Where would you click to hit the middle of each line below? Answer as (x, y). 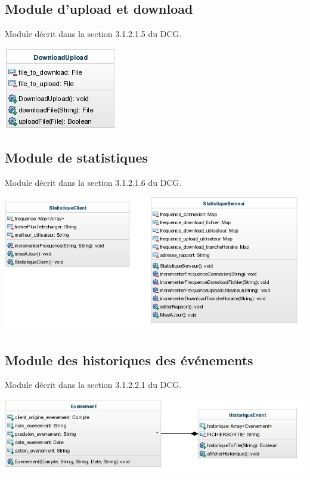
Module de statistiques (76, 157)
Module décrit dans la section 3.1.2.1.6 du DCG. (93, 182)
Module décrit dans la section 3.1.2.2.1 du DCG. (93, 385)
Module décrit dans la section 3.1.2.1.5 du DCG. (93, 34)
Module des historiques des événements (129, 360)
